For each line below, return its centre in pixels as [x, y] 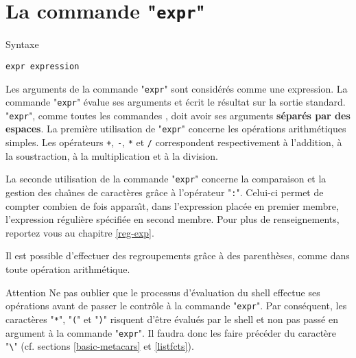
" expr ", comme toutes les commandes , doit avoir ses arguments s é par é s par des [178, 115]
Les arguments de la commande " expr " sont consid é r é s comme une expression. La [177, 88]
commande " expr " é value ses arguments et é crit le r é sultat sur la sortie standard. [176, 102]
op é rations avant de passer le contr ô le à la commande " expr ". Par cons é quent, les [176, 306]
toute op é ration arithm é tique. [68, 269]
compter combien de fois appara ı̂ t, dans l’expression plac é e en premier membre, [172, 205]
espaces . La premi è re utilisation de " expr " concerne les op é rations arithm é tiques [176, 129]
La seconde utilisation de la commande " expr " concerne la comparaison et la [166, 179]
